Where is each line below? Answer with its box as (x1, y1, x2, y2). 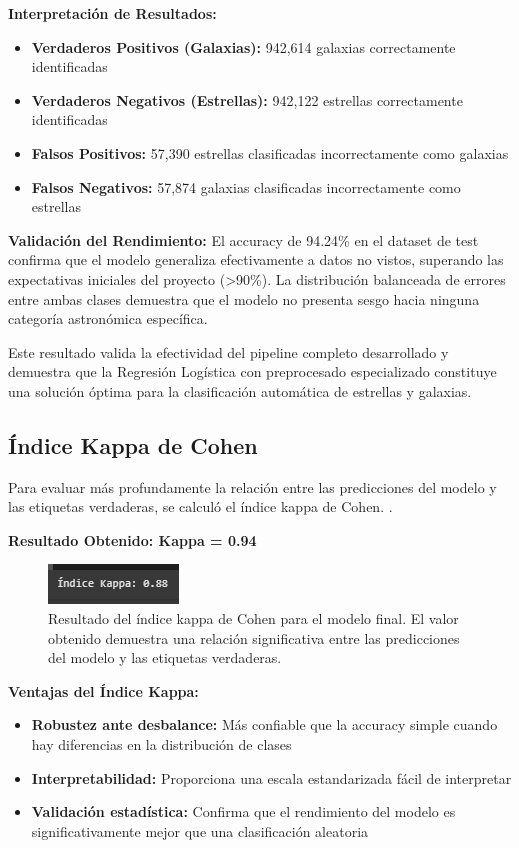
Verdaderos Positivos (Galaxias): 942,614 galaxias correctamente (31, 36, 456, 57)
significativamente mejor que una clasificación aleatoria (31, 820, 369, 841)
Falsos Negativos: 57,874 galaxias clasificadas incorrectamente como (31, 176, 461, 197)
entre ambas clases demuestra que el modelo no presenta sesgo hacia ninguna (8, 288, 480, 309)
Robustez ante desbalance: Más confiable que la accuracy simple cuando (31, 714, 498, 735)
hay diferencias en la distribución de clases (31, 734, 292, 755)
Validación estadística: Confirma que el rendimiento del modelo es (31, 801, 456, 822)
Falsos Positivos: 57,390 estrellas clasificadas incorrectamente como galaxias (31, 142, 509, 163)
